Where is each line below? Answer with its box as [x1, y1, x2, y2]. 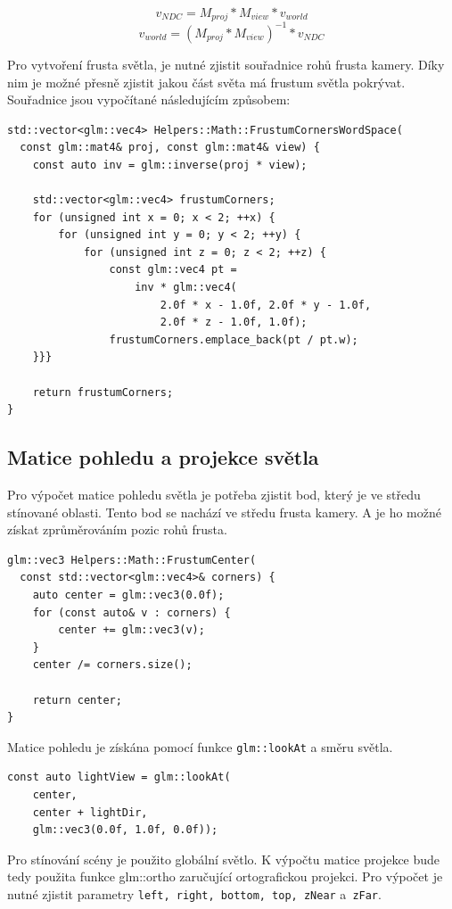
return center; [32, 693, 122, 707]
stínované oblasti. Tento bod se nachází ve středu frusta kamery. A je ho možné [7, 502, 441, 521]
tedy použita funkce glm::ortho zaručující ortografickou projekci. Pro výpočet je [7, 867, 443, 886]
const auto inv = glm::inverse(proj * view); [32, 158, 308, 171]
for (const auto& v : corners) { [32, 606, 231, 619]
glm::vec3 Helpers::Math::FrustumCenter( [7, 553, 257, 566]
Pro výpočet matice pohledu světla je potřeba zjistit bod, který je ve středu [7, 485, 421, 504]
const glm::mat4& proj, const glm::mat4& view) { [20, 141, 320, 154]
